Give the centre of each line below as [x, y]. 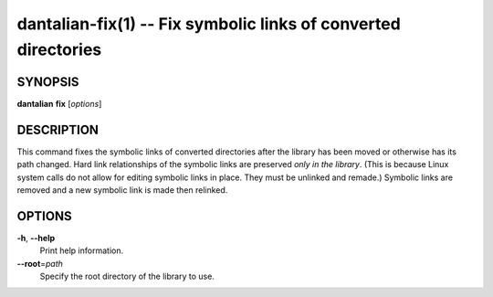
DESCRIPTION [58, 129]
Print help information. [81, 250]
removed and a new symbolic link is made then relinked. [122, 190]
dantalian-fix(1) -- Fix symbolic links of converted [209, 24]
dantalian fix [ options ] [59, 103]
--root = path [40, 263]
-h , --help [36, 238]
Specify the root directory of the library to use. [127, 276]
